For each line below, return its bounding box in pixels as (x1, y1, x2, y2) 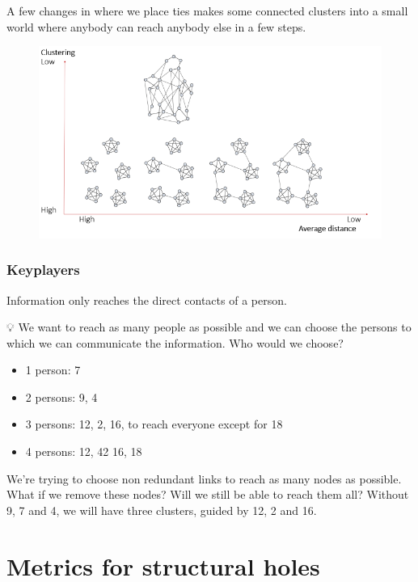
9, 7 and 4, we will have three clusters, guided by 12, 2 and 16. (6, 501, 317, 518)
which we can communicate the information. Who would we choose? (6, 334, 344, 351)
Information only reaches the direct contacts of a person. (6, 291, 287, 308)
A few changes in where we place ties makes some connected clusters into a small (6, 2, 408, 19)
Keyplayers (6, 259, 80, 280)
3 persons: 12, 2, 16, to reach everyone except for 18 (25, 415, 283, 432)
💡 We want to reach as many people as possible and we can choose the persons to (6, 318, 412, 335)
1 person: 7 (25, 361, 81, 378)
